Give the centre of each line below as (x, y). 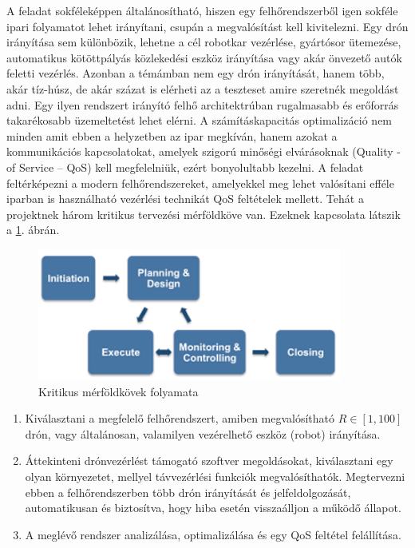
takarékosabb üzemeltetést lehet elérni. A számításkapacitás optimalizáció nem (200, 120)
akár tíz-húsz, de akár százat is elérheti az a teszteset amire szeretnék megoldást (203, 88)
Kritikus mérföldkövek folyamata (119, 391)
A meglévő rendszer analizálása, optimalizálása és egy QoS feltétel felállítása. (213, 534)
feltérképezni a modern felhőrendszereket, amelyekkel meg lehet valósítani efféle (200, 183)
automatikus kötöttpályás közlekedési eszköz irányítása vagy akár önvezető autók (204, 57)
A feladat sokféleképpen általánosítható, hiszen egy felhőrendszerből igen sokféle (202, 10)
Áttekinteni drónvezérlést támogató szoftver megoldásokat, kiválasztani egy (209, 461)
